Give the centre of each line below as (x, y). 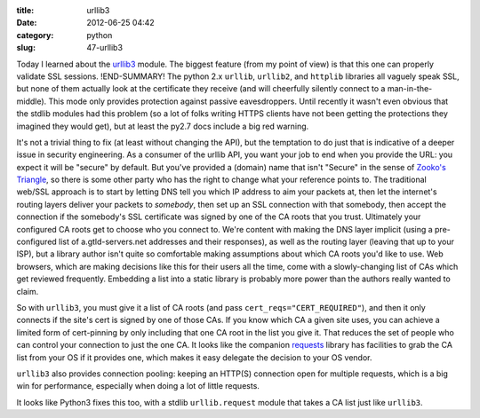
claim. (28, 291)
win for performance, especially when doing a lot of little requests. (138, 386)
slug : (26, 48)
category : (35, 35)
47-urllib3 (105, 48)
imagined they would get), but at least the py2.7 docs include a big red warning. (163, 126)
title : (25, 10)
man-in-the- (410, 89)
